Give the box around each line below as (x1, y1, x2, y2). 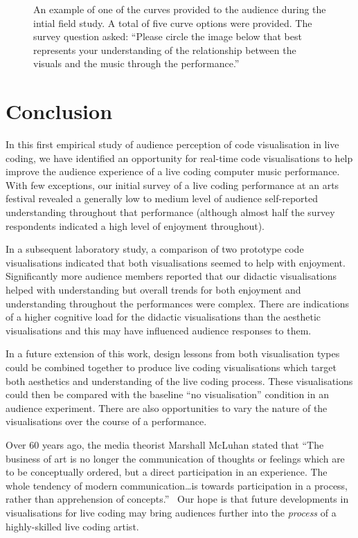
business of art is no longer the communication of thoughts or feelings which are (6, 451, 345, 465)
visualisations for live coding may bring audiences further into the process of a (6, 505, 337, 519)
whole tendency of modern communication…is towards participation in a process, (6, 478, 348, 492)
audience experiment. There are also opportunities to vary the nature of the (6, 400, 328, 415)
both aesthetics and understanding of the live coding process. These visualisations (6, 373, 353, 388)
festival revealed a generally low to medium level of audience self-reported (6, 191, 318, 206)
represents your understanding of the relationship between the (33, 42, 296, 57)
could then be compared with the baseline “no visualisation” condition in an (6, 387, 329, 402)
